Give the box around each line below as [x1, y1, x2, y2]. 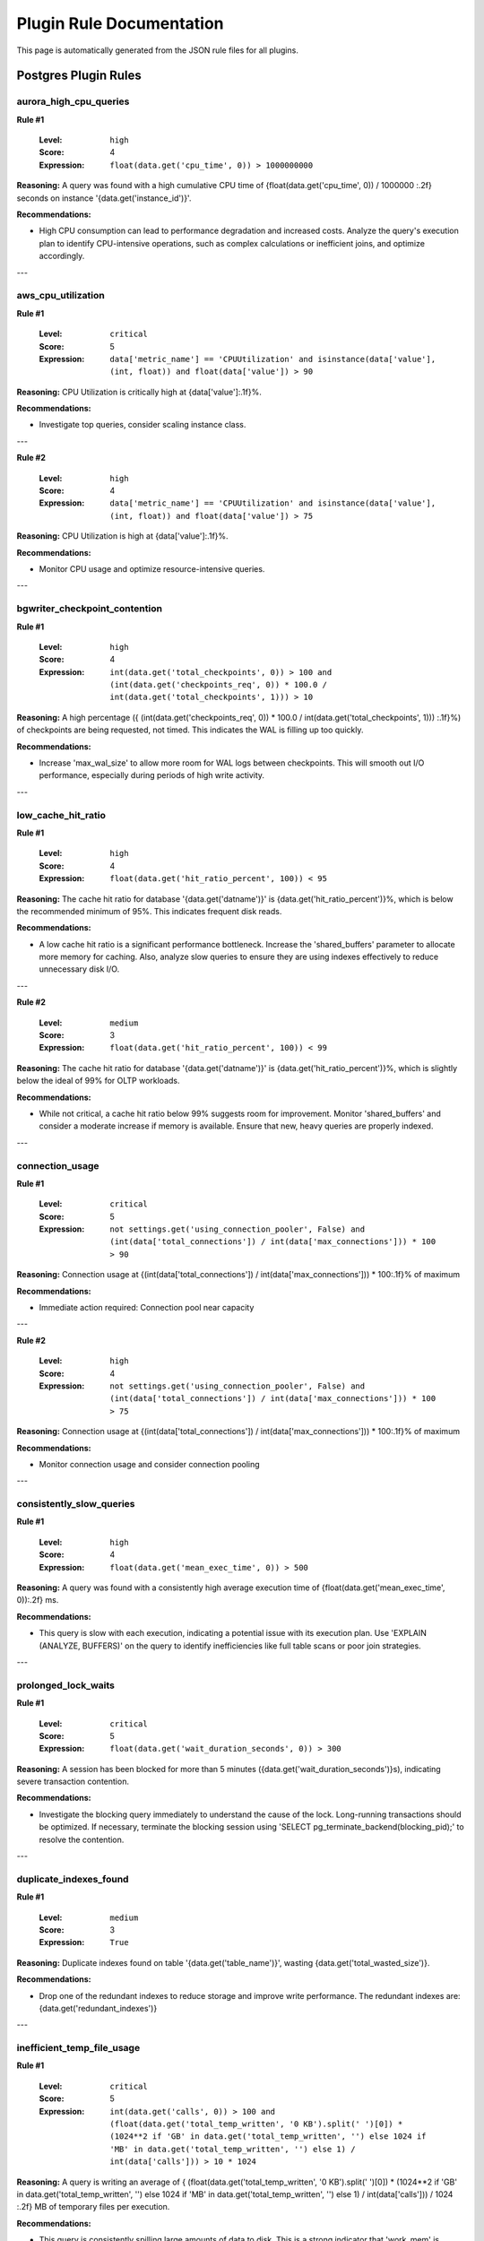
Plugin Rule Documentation [16, 13, 224, 33]
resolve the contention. [39, 1834, 125, 1845]
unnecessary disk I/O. [39, 964, 120, 974]
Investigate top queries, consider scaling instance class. [39, 420, 246, 430]
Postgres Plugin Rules [16, 68, 143, 83]
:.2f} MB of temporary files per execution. [16, 2202, 170, 2212]
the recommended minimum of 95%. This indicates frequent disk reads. [16, 905, 282, 916]
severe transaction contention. [16, 1776, 130, 1787]
